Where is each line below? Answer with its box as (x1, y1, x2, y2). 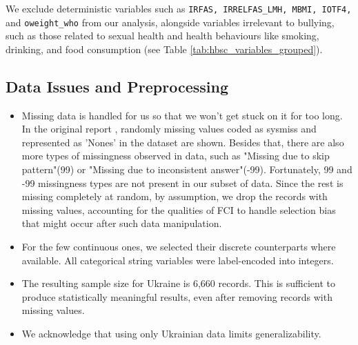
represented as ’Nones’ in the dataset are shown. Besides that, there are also (21, 135, 344, 149)
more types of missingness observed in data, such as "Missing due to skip (21, 148, 330, 163)
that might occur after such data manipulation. (21, 216, 222, 230)
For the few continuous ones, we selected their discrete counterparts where (21, 239, 336, 254)
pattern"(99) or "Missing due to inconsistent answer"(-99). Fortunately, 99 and (21, 162, 352, 177)
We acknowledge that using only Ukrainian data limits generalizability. (21, 326, 321, 341)
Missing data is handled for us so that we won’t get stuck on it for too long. (21, 108, 343, 122)
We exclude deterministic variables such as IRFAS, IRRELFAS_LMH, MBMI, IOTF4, (6, 1, 352, 15)
